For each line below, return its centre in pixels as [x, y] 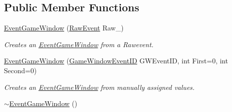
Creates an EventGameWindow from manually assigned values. [99, 87]
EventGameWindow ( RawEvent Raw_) [64, 28]
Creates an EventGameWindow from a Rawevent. [79, 44]
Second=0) [20, 70]
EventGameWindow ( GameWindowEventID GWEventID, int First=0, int [116, 61]
